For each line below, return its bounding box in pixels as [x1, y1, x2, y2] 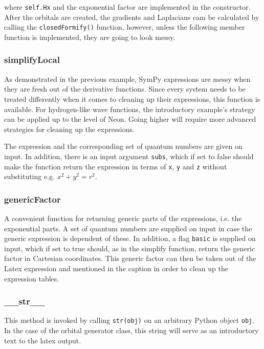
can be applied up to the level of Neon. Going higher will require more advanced [4, 114, 256, 124]
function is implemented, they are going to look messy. [4, 31, 175, 42]
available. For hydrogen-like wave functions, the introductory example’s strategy [4, 103, 255, 114]
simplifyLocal [4, 53, 60, 66]
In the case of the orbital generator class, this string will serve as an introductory [4, 325, 259, 336]
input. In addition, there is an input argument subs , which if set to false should [4, 150, 254, 161]
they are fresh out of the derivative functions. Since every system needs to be [4, 83, 246, 94]
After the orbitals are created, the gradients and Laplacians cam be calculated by [4, 11, 259, 22]
